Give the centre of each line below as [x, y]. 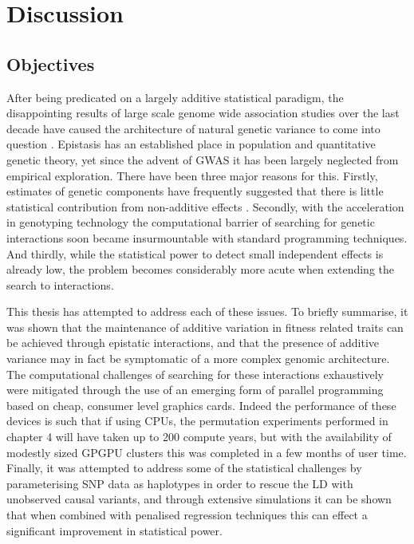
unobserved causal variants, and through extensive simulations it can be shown [199, 499]
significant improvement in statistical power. [114, 530]
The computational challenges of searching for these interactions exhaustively [195, 374]
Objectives [51, 63]
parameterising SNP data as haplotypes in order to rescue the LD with [180, 483]
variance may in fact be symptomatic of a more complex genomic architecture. [198, 359]
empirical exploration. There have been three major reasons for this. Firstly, [192, 175]
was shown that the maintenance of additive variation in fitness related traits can [205, 327]
